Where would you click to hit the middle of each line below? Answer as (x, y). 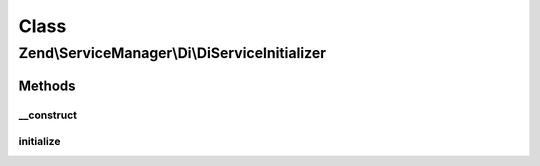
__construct (48, 115)
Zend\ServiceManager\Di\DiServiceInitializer (172, 53)
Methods (47, 85)
